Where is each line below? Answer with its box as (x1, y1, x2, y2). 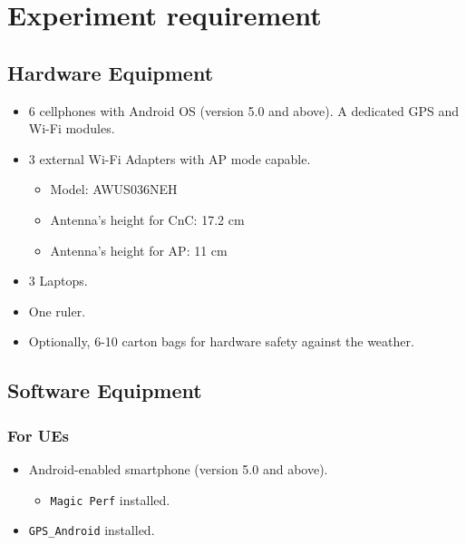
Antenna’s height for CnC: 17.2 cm (50, 209, 245, 229)
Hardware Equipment (7, 58, 214, 86)
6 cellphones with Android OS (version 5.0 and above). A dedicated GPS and (28, 101, 460, 120)
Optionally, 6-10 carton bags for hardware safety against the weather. (28, 332, 414, 351)
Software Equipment (7, 376, 202, 404)
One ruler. (28, 301, 86, 320)
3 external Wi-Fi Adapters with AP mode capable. (28, 149, 311, 168)
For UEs (7, 423, 69, 446)
